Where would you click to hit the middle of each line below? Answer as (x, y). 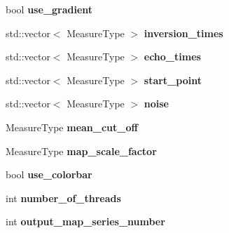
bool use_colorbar (49, 174)
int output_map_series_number (85, 221)
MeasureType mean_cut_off (72, 127)
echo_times (172, 56)
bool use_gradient (49, 9)
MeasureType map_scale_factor (81, 151)
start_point (173, 80)
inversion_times (183, 33)
